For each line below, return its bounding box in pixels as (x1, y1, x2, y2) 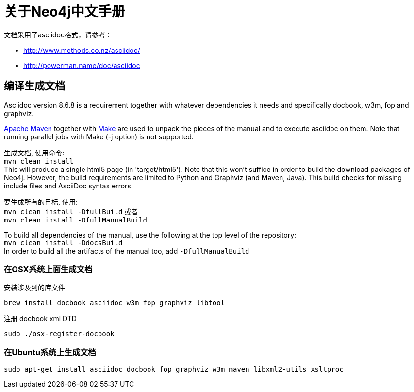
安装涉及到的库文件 (4, 283, 65, 292)
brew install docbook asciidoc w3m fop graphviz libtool (4, 299, 225, 307)
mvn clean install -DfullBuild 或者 (4, 207, 138, 216)
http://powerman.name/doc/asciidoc (23, 61, 140, 69)
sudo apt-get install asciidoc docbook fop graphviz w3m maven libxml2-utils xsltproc (4, 365, 344, 374)
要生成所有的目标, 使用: (4, 197, 78, 206)
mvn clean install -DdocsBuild (4, 239, 123, 247)
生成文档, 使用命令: (4, 148, 65, 157)
